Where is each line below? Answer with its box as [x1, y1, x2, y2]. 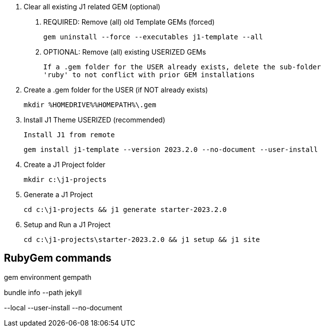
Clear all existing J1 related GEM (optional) [24, 2, 161, 11]
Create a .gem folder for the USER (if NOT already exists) [24, 86, 208, 94]
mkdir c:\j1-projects [24, 176, 107, 183]
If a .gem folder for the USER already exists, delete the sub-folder [43, 63, 321, 71]
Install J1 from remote [24, 131, 115, 139]
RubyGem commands [4, 252, 112, 265]
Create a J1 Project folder [24, 160, 106, 169]
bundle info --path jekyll [4, 288, 82, 297]
